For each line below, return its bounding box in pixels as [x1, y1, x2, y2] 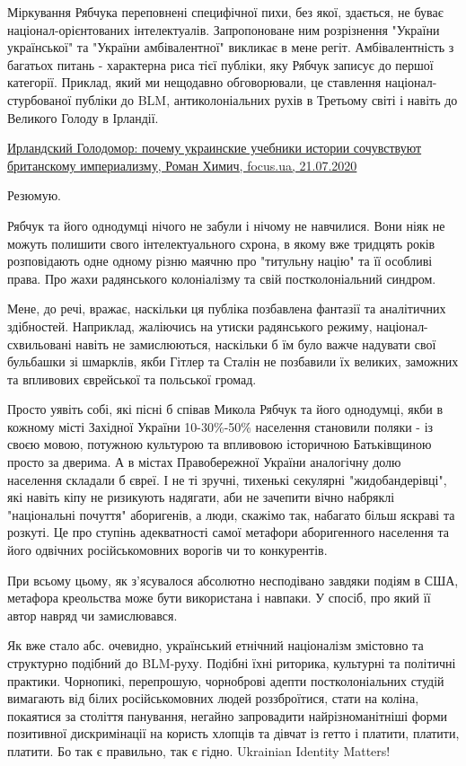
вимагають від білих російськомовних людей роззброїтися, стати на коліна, [7, 689, 419, 708]
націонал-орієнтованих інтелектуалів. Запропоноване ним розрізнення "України [7, 20, 440, 39]
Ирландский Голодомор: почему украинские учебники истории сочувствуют [7, 138, 422, 157]
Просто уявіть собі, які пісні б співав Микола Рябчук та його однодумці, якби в [7, 400, 444, 418]
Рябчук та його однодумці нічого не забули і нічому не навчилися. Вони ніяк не [7, 216, 445, 234]
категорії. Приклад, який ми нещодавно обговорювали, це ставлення [7, 73, 382, 92]
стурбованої [7, 90, 72, 109]
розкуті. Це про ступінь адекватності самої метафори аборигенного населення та [7, 523, 449, 541]
